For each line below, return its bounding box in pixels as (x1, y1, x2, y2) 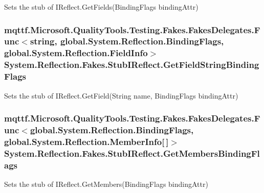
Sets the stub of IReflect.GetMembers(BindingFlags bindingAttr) (4, 179, 208, 189)
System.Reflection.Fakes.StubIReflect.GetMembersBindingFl (4, 147, 260, 159)
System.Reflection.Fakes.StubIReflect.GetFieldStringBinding (4, 58, 259, 71)
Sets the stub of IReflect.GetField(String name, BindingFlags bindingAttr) (4, 90, 238, 101)
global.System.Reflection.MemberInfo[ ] (4, 135, 169, 148)
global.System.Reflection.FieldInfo (4, 46, 148, 59)
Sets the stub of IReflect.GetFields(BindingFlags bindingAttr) (4, 2, 199, 12)
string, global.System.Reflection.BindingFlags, (30, 35, 224, 47)
